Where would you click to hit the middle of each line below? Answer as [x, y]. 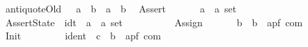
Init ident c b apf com [83, 36]
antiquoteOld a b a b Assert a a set [121, 8]
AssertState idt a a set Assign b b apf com [154, 22]
